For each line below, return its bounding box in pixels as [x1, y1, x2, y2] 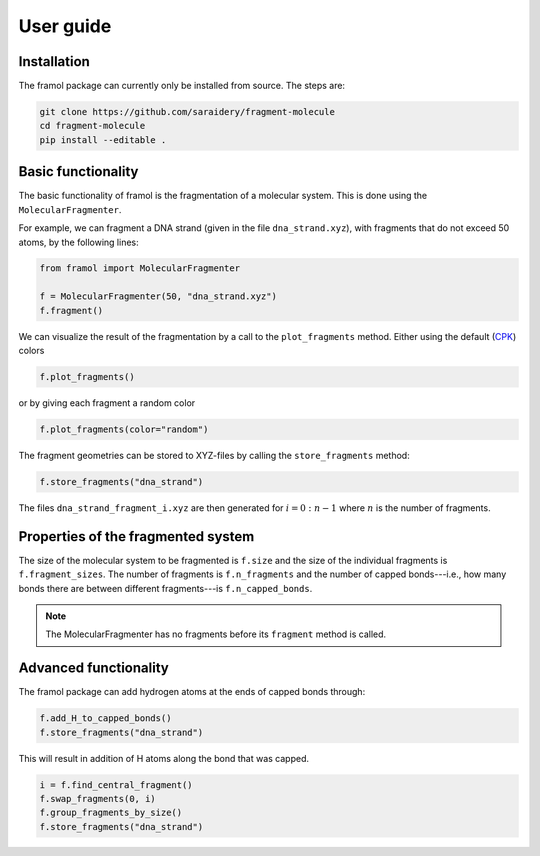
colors [18, 345, 45, 357]
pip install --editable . [39, 134, 167, 145]
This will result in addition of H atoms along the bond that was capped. [18, 752, 310, 764]
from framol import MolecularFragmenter [39, 263, 240, 274]
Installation [18, 53, 90, 70]
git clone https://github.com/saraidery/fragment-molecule [39, 106, 335, 118]
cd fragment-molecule [39, 120, 146, 132]
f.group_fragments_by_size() [39, 807, 183, 819]
